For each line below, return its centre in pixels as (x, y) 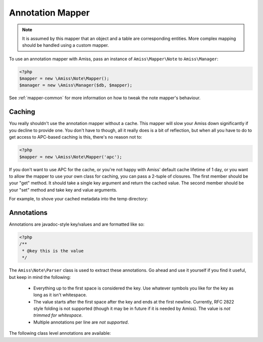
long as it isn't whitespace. (60, 295)
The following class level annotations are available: (60, 333)
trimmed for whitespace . (58, 315)
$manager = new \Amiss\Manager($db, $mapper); (76, 85)
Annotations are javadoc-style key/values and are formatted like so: (77, 224)
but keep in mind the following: (40, 277)
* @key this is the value (53, 251)
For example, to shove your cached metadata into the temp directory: (78, 199)
